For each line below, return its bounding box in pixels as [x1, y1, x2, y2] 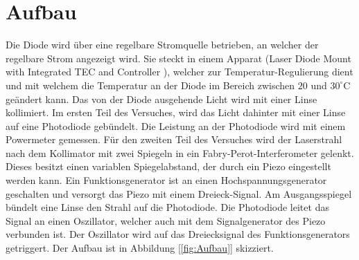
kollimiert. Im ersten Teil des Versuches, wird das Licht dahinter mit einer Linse [6, 105, 346, 120]
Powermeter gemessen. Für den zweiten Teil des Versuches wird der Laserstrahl [6, 132, 342, 147]
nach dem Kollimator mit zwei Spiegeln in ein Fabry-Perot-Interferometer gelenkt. [6, 145, 354, 160]
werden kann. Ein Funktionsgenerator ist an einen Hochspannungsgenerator [6, 173, 327, 187]
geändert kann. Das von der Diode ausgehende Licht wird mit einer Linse [6, 91, 317, 106]
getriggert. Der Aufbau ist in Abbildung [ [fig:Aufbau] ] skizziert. [6, 241, 274, 255]
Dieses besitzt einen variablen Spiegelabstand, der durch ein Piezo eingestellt [6, 159, 331, 174]
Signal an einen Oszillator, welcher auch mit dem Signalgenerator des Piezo [6, 213, 326, 228]
